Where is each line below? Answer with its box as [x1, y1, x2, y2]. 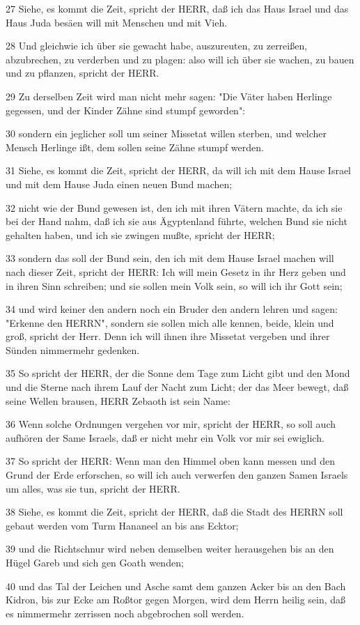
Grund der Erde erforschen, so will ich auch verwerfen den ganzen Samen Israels [6, 468, 348, 482]
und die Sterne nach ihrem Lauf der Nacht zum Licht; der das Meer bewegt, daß [6, 380, 349, 394]
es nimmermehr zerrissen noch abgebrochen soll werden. [6, 605, 244, 620]
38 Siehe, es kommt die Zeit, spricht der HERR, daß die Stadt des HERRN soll [6, 504, 343, 519]
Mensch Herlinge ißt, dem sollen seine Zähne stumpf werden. [6, 139, 264, 154]
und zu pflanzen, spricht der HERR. [6, 65, 159, 80]
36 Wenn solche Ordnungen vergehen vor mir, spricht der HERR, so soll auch [6, 417, 336, 431]
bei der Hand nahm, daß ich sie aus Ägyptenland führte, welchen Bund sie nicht [6, 214, 347, 229]
